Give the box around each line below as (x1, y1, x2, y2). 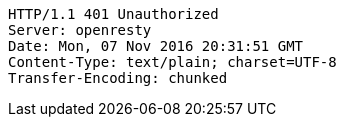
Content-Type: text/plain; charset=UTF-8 (8, 54, 337, 70)
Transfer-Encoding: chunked (8, 70, 228, 86)
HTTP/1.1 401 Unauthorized (8, 6, 219, 22)
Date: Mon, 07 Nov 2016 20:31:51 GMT (8, 38, 304, 54)
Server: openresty (8, 22, 152, 38)
